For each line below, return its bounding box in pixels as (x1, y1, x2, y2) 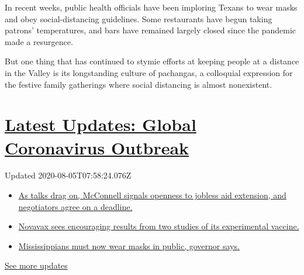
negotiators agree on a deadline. (18, 200, 133, 212)
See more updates (5, 259, 68, 271)
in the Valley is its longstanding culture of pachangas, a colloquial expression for (5, 66, 293, 78)
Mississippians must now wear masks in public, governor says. (18, 239, 240, 252)
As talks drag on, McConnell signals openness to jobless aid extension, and (18, 189, 286, 201)
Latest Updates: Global (5, 112, 196, 136)
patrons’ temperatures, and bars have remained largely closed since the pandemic (5, 24, 296, 36)
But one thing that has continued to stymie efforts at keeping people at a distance (5, 55, 299, 67)
